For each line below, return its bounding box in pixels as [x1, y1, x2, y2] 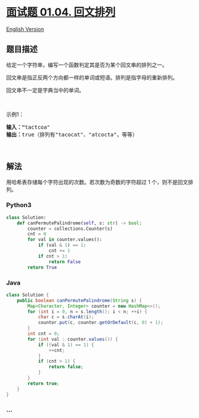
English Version [6, 25, 45, 33]
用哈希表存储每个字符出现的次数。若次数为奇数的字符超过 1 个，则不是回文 [6, 178, 188, 185]
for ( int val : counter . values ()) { [27, 336, 118, 342]
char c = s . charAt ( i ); [37, 314, 94, 320]
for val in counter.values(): [27, 236, 102, 243]
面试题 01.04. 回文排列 [6, 5, 116, 19]
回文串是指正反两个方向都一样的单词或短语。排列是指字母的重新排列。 [6, 74, 178, 81]
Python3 [6, 201, 31, 209]
